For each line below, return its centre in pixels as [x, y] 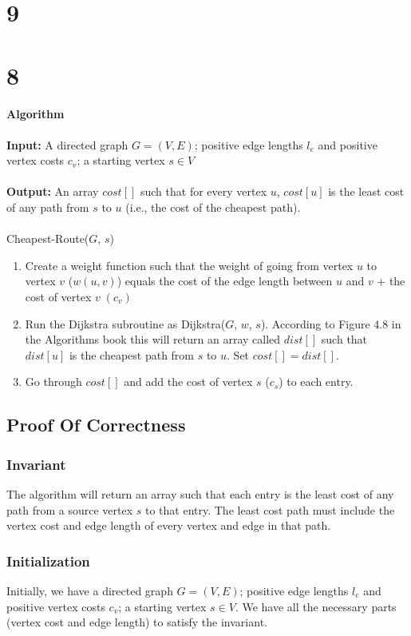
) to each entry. [316, 382]
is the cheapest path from [132, 354]
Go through [53, 382]
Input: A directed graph [67, 144]
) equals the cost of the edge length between [225, 281]
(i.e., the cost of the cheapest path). [213, 207]
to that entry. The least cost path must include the [270, 509]
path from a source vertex [70, 509]
